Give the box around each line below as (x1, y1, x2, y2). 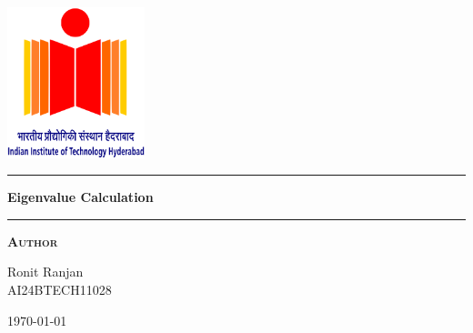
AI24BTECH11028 (7, 279, 112, 298)
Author (7, 231, 58, 250)
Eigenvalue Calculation (7, 187, 154, 207)
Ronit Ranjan (7, 262, 84, 281)
